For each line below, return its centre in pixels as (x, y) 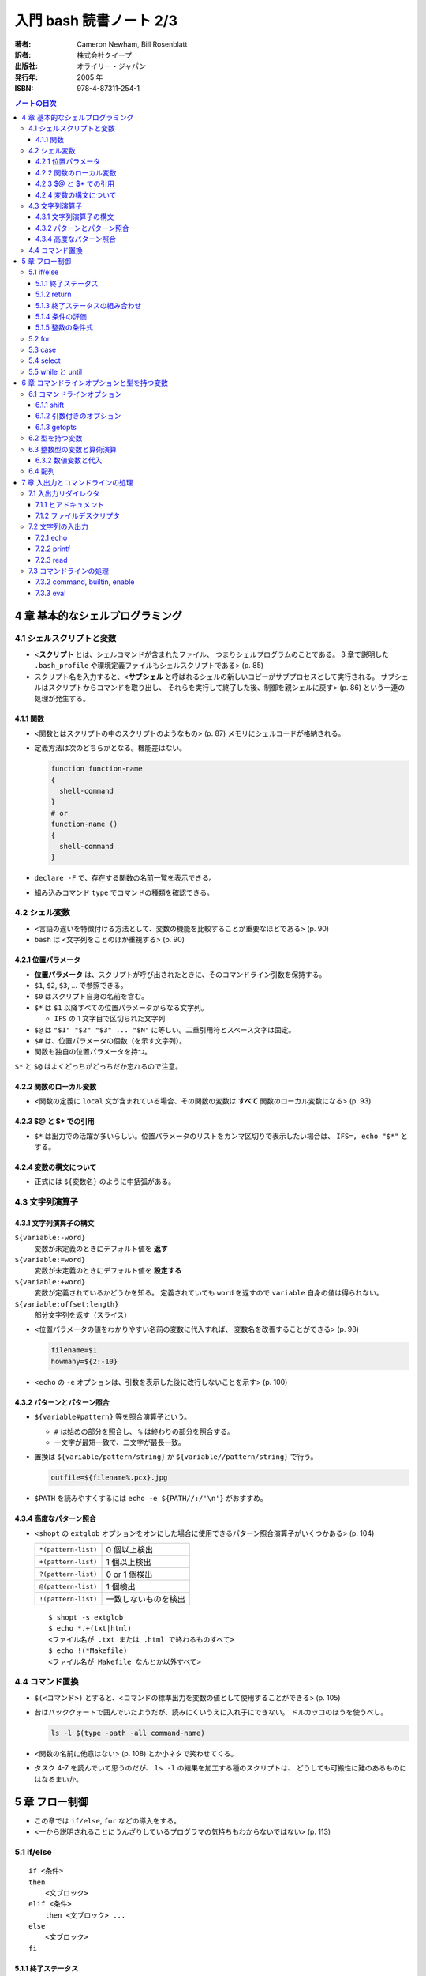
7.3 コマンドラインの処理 (69, 571)
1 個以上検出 (129, 1563)
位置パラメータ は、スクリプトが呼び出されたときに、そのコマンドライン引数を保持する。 (180, 974)
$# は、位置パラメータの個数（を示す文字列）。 (110, 1040)
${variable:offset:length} (67, 1304)
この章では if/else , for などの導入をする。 (108, 1820)
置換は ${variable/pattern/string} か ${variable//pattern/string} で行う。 (176, 1457)
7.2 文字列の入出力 (58, 526)
